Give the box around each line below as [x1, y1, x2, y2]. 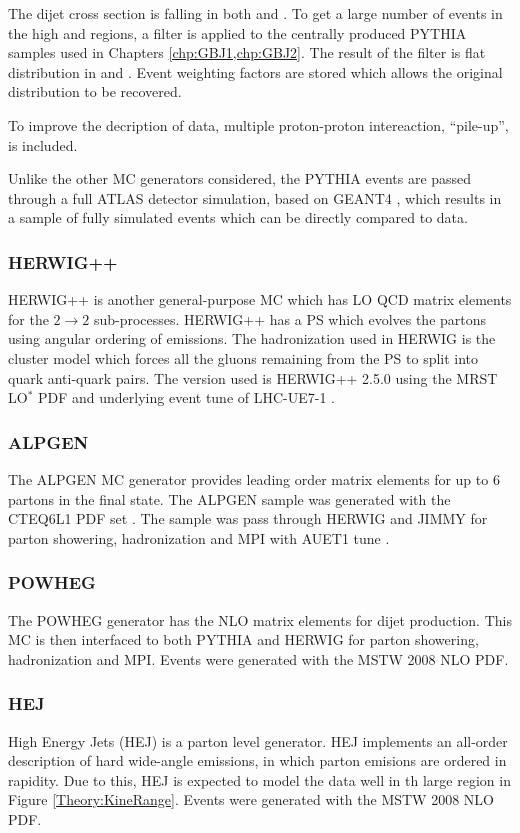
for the [8, 308, 49, 329]
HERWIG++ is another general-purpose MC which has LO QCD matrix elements [8, 289, 512, 310]
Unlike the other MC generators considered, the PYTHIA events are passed [8, 168, 472, 189]
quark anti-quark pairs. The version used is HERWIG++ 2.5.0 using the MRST [8, 367, 498, 388]
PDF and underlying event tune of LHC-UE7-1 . [38, 387, 336, 408]
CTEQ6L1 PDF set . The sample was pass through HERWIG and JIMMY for [8, 508, 488, 529]
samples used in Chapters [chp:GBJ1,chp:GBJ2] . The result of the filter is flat [8, 42, 486, 63]
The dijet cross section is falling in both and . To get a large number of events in [8, 3, 503, 23]
